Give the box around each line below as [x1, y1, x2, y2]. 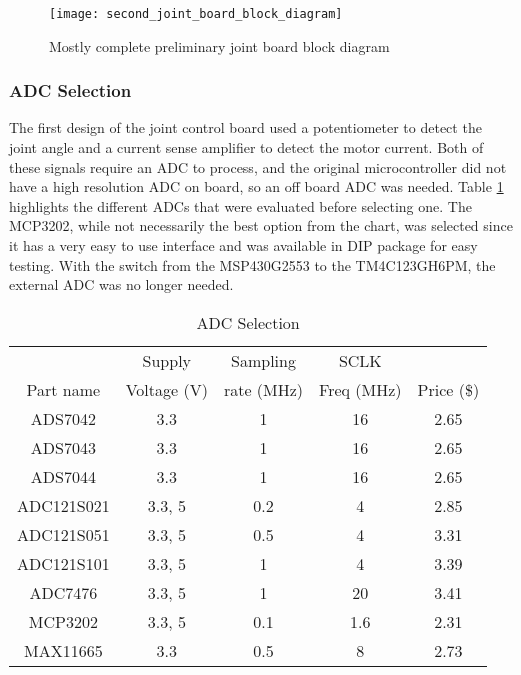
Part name [26, 377, 101, 401]
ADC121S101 [17, 551, 110, 575]
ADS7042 [30, 406, 96, 430]
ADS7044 [30, 464, 96, 488]
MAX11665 [24, 638, 103, 662]
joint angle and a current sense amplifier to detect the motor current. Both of [9, 137, 484, 158]
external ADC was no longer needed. [9, 274, 234, 295]
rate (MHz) [223, 377, 304, 401]
